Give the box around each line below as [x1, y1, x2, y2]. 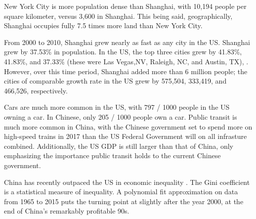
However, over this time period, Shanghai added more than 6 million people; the [4, 66, 248, 76]
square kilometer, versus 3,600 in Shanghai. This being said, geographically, [4, 10, 233, 21]
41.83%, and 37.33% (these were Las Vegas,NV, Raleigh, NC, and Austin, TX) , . [4, 56, 249, 66]
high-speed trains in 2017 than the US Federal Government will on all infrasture [4, 131, 247, 141]
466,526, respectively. [4, 85, 68, 95]
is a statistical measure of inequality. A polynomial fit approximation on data [4, 186, 238, 197]
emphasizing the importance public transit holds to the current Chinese [4, 150, 221, 161]
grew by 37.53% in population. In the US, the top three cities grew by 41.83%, [4, 46, 242, 57]
